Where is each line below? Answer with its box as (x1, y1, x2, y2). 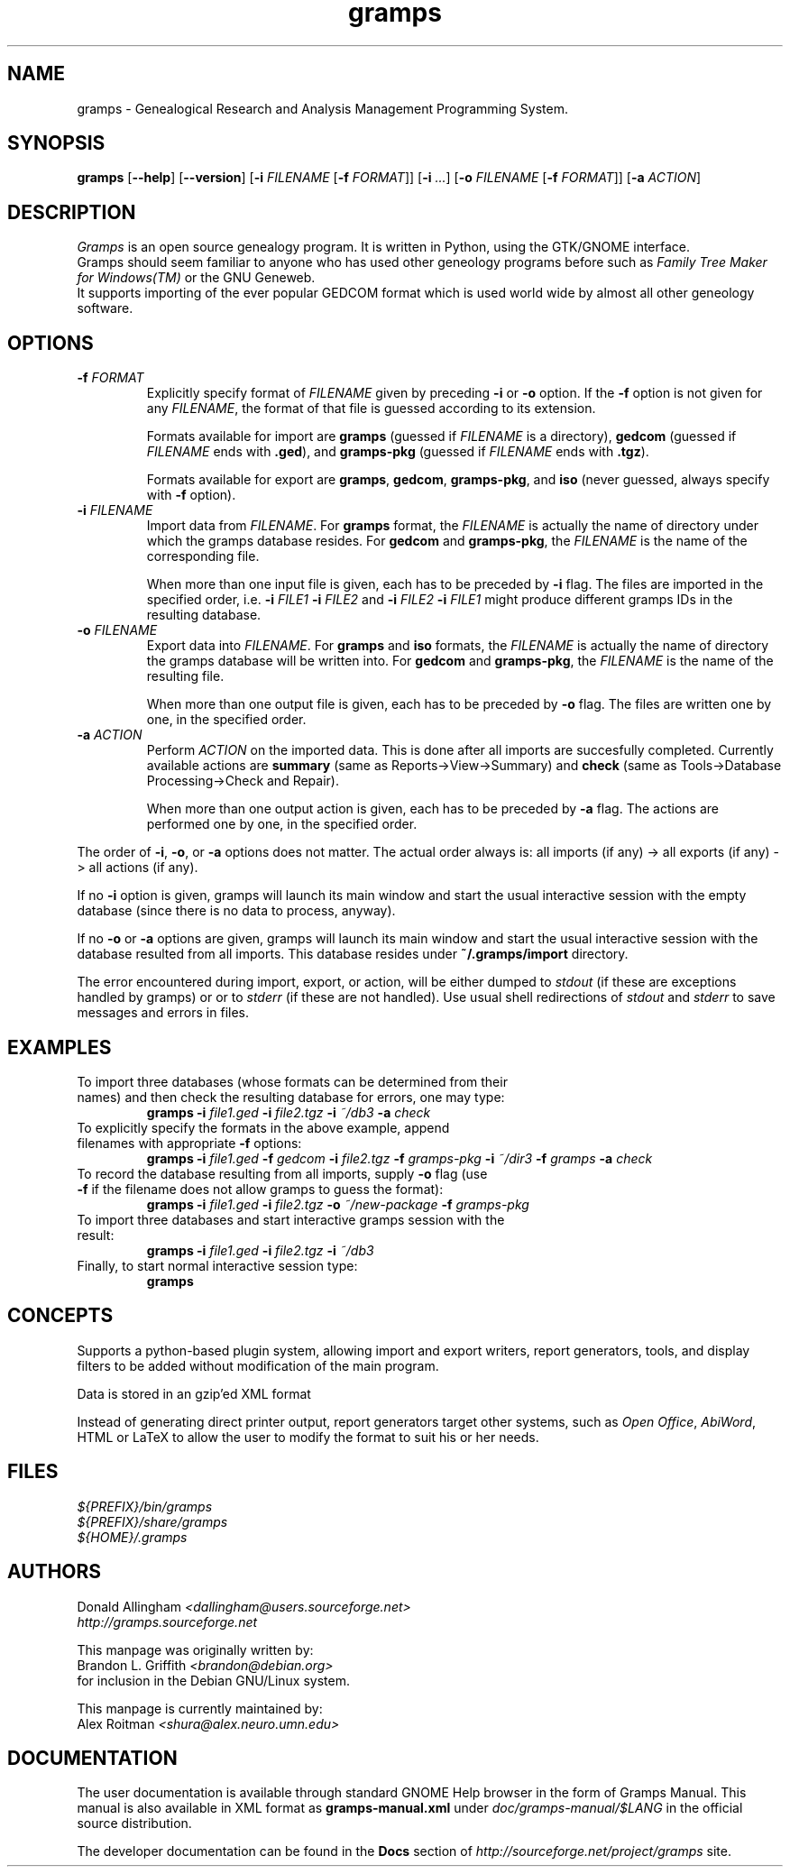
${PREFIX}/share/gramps (77, 1513, 228, 1530)
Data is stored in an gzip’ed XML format (77, 1385, 311, 1401)
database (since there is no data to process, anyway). (77, 903, 396, 919)
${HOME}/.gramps (77, 1529, 188, 1545)
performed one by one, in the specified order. (146, 816, 418, 832)
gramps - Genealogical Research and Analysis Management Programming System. (77, 100, 568, 116)
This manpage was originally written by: (77, 1641, 314, 1658)
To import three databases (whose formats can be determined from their (77, 1073, 508, 1089)
